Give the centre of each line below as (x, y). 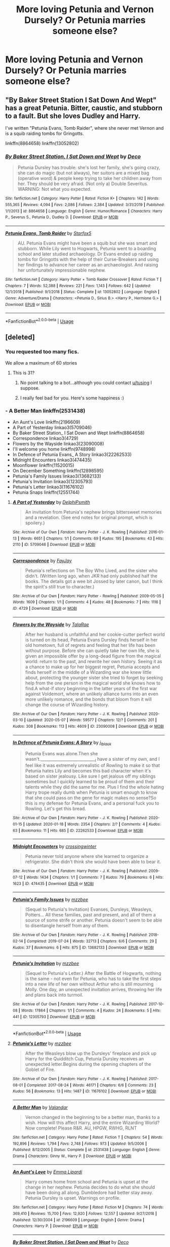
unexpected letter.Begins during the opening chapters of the (88, 1064)
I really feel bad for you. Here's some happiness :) (72, 398)
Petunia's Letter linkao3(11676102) (48, 487)
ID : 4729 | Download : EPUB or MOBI (45, 609)
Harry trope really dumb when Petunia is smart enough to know (91, 792)
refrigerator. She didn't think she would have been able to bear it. (93, 862)
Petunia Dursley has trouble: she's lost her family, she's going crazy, (89, 168)
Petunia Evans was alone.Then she (61, 753)
